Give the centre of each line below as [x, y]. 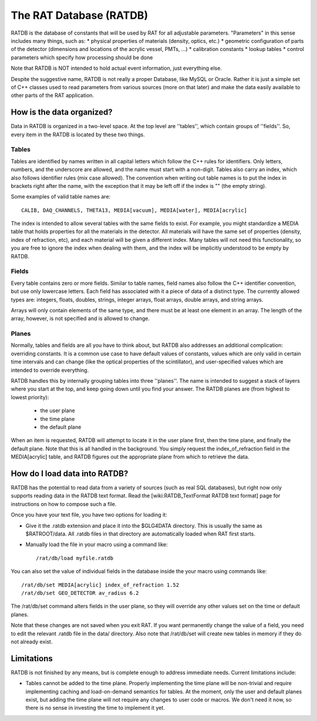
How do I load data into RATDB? [70, 474]
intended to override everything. [50, 370]
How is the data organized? [62, 112]
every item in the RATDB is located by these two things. [78, 134]
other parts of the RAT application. [52, 95]
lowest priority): [30, 397]
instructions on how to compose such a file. [64, 504]
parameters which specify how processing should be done [82, 57]
